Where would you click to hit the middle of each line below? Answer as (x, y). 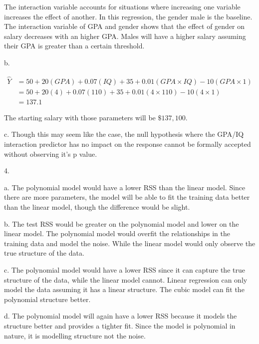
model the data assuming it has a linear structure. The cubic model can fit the (124, 289)
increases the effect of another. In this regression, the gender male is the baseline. (128, 16)
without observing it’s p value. (51, 154)
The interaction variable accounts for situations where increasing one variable (122, 6)
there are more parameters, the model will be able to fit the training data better (127, 197)
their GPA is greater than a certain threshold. (74, 46)
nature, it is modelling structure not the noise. (75, 335)
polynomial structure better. (47, 299)
